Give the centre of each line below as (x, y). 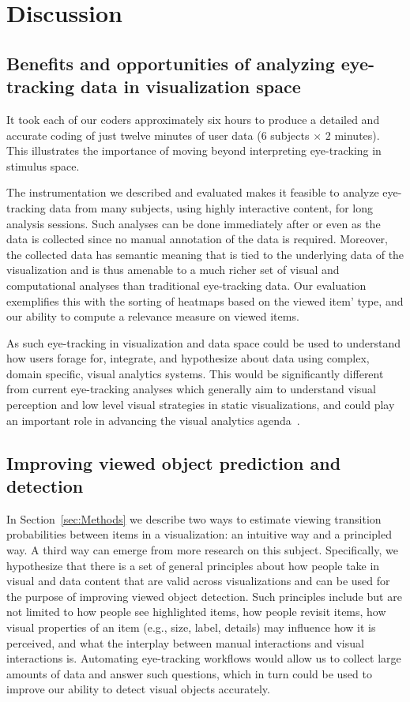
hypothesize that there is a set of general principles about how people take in (193, 565)
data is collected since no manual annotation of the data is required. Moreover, (197, 239)
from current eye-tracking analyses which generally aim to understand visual (191, 389)
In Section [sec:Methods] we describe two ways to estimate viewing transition (194, 518)
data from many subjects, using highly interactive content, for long (211, 207)
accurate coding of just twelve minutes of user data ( (134, 135)
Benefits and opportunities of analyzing (171, 63)
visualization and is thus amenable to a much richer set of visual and (173, 270)
